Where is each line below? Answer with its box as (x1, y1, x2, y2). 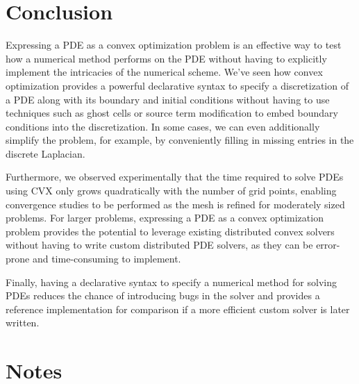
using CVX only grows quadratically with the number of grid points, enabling (6, 183, 337, 198)
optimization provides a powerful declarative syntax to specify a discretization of (6, 78, 349, 92)
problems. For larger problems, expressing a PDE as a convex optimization (6, 210, 324, 225)
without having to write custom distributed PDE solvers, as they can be (6, 237, 313, 252)
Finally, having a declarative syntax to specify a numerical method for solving (6, 274, 337, 289)
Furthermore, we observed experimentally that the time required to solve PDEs (6, 169, 344, 184)
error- (316, 237, 340, 252)
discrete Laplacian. (6, 146, 85, 160)
